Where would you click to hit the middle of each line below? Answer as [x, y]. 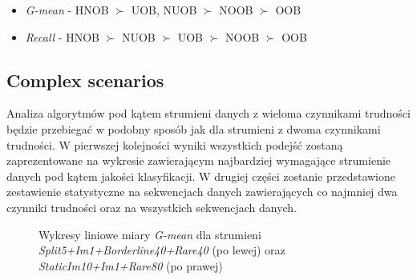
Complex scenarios [85, 80]
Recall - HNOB [62, 36]
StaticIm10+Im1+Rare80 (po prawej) [131, 265]
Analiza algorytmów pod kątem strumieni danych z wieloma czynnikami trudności [208, 113]
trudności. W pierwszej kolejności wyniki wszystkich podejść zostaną [175, 144]
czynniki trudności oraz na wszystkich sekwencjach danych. [152, 207]
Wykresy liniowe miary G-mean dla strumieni [150, 234]
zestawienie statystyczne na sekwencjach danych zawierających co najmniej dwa [202, 192]
